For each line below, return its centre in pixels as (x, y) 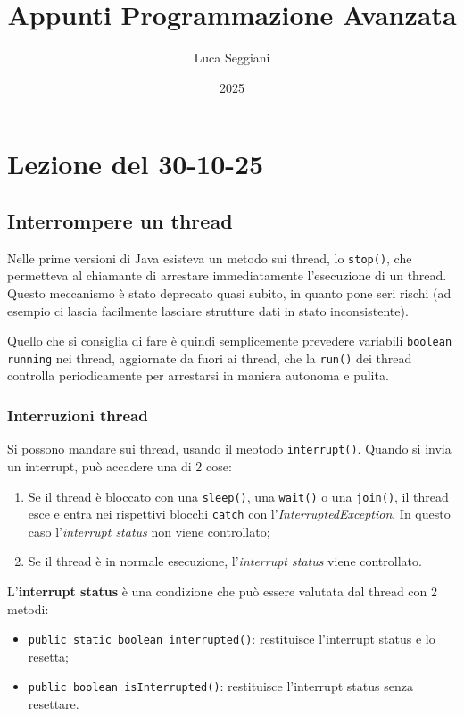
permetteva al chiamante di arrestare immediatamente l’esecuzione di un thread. (227, 275)
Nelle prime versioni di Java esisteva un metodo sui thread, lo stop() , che (210, 258)
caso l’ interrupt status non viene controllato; (149, 531)
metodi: (28, 608)
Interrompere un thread (120, 220)
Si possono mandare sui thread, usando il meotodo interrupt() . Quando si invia (229, 449)
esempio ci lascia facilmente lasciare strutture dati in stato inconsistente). (208, 310)
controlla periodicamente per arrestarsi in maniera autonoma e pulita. (198, 375)
